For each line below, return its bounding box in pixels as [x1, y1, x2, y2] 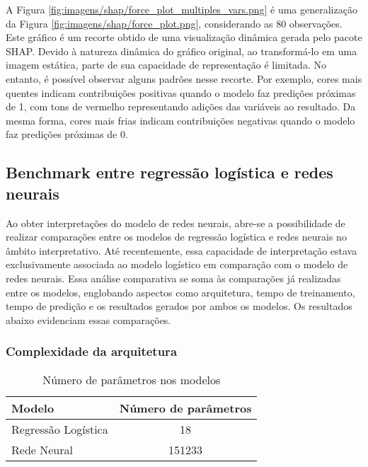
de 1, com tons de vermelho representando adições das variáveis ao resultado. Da [6, 99, 356, 114]
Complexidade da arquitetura [6, 342, 178, 360]
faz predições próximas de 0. [6, 127, 128, 142]
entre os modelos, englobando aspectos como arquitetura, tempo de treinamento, [6, 284, 355, 299]
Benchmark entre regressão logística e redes [6, 161, 333, 183]
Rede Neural [11, 441, 73, 458]
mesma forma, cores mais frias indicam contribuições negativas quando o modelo [6, 113, 355, 127]
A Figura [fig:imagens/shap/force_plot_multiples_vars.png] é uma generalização [6, 2, 357, 16]
